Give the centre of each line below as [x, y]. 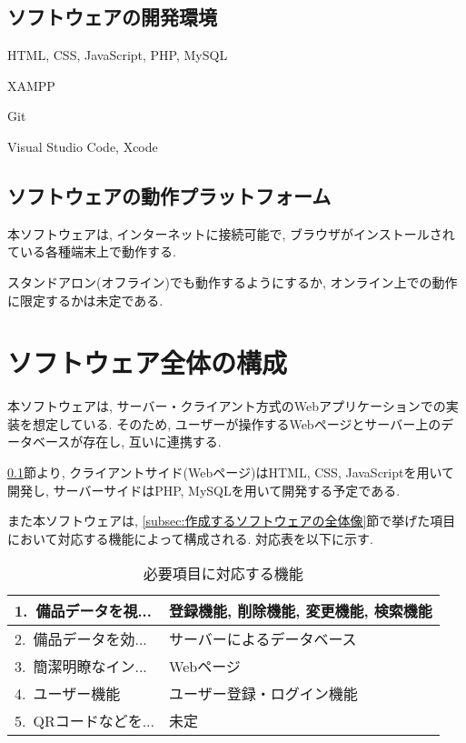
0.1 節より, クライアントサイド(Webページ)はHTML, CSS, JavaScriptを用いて [231, 472]
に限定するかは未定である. [85, 300]
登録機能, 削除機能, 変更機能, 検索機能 [301, 611]
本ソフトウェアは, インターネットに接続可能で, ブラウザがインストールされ [231, 233]
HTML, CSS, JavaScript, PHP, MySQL [118, 55]
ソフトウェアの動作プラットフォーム [169, 195]
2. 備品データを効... [81, 639]
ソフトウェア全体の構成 [148, 362]
